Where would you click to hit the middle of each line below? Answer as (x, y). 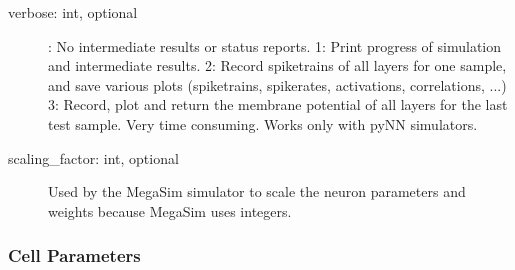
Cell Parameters (74, 255)
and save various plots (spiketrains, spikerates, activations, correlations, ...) (277, 84)
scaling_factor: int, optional (93, 157)
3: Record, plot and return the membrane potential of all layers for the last (278, 104)
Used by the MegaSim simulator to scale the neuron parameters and (257, 191)
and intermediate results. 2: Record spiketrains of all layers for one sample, (277, 65)
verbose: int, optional (73, 12)
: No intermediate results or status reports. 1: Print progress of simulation (275, 45)
